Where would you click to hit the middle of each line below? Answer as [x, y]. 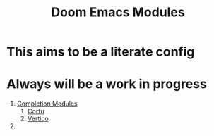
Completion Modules [47, 104]
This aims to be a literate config [101, 52]
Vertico [38, 119]
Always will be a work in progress [107, 84]
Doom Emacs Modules [118, 12]
